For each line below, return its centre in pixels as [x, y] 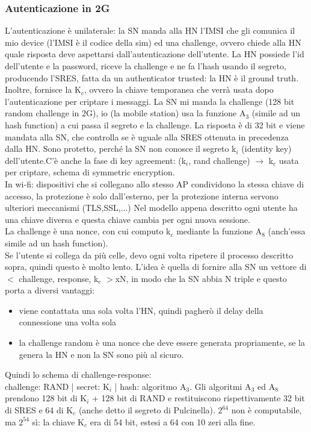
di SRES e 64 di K [39, 410]
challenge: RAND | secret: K [57, 386]
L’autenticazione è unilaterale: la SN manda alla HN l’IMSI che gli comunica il [150, 30]
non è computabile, [266, 410]
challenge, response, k [59, 278]
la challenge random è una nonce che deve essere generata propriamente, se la [162, 343]
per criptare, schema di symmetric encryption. [90, 172]
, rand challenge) [219, 160]
